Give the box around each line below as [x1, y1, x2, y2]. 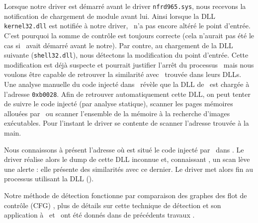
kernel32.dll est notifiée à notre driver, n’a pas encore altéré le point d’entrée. [4, 20, 251, 31]
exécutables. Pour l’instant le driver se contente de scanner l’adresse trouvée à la [4, 118, 249, 128]
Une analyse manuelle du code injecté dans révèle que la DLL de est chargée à [4, 78, 250, 89]
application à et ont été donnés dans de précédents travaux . [4, 210, 195, 220]
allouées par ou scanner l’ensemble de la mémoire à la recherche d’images [4, 108, 230, 118]
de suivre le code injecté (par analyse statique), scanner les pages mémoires [4, 98, 233, 109]
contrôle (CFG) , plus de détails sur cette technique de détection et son [4, 200, 221, 210]
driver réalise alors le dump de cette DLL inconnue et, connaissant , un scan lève [4, 154, 250, 164]
